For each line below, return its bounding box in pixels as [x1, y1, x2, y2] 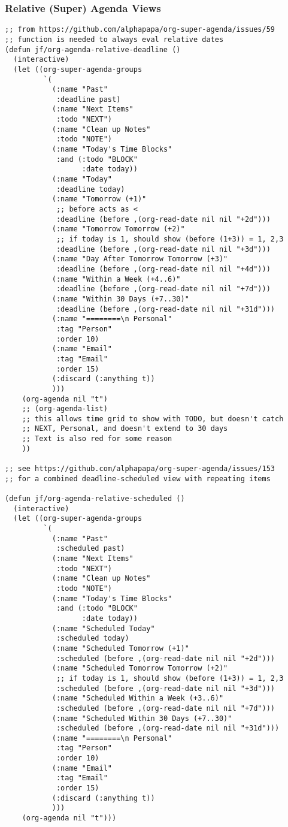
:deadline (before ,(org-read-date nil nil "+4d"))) [56, 264, 271, 273]
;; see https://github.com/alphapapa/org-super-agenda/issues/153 [5, 464, 275, 473]
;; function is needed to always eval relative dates [5, 35, 224, 44]
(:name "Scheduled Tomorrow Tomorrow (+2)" [51, 664, 228, 673]
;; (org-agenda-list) [22, 405, 108, 413]
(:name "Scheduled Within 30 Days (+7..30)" [51, 714, 232, 723]
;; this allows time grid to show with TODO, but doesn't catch [22, 414, 284, 423]
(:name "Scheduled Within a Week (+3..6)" [51, 694, 224, 703]
